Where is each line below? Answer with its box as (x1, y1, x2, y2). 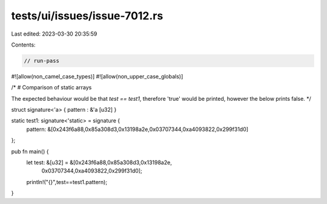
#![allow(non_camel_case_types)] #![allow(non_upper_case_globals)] (11, 72, 183, 80)
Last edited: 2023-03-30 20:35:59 (11, 30, 97, 37)
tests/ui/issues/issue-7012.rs (11, 9, 163, 22)
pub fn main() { (11, 148, 49, 155)
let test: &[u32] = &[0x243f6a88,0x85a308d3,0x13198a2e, (26, 159, 172, 166)
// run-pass (24, 57, 60, 64)
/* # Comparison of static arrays (11, 84, 92, 91)
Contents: (11, 41, 36, 48)
